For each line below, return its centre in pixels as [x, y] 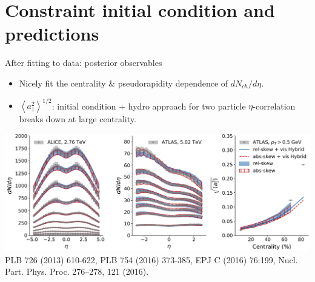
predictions [52, 34]
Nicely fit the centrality [62, 83]
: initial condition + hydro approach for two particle [149, 105]
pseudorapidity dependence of [173, 83]
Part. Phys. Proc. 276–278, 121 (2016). [77, 271]
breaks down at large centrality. [78, 119]
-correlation [274, 105]
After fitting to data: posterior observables [84, 63]
